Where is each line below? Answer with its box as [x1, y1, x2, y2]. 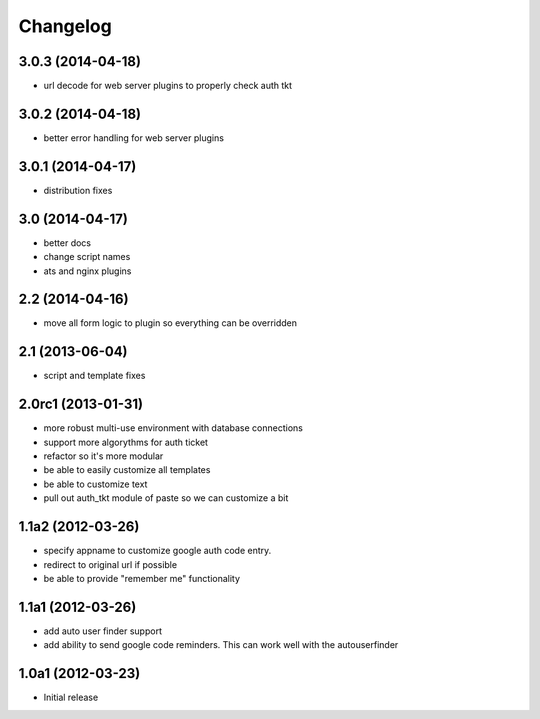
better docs [43, 236, 92, 249]
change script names [43, 251, 131, 263]
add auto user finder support [43, 625, 162, 637]
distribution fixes [43, 184, 113, 196]
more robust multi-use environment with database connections [43, 422, 304, 434]
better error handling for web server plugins [43, 131, 225, 144]
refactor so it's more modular [43, 450, 164, 462]
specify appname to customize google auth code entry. [43, 545, 272, 557]
